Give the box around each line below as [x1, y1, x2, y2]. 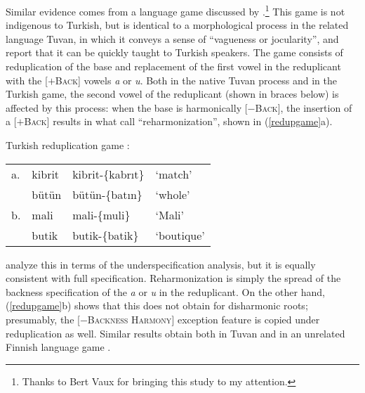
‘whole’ [155, 186, 190, 202]
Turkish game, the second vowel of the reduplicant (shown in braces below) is [6, 86, 339, 101]
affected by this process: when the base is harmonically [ [6, 100, 248, 115]
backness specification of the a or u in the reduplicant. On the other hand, [6, 284, 325, 299]
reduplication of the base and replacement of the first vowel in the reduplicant [6, 59, 341, 74]
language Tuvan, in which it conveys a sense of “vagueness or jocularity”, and [6, 31, 339, 46]
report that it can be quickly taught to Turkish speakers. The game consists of [6, 45, 343, 60]
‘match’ [155, 165, 192, 182]
